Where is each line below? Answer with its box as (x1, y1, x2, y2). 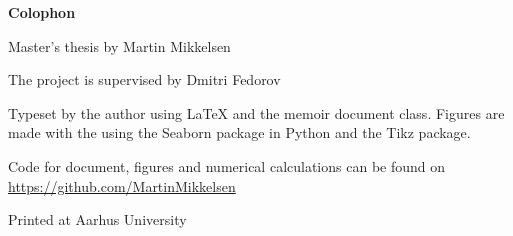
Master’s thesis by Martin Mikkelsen (8, 35, 231, 56)
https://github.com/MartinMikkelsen (8, 175, 236, 196)
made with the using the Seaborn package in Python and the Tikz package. (8, 122, 471, 143)
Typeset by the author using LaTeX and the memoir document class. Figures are (8, 102, 505, 123)
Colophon (8, 2, 76, 22)
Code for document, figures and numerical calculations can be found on (8, 155, 446, 176)
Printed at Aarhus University (8, 209, 187, 230)
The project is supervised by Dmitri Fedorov (8, 69, 281, 90)
